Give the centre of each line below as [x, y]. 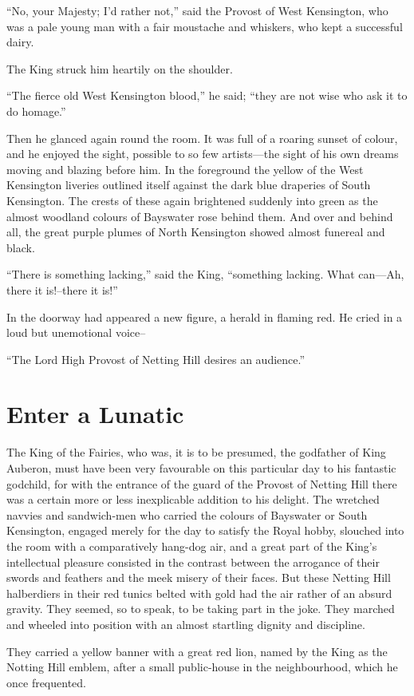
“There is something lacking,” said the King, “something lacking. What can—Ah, [205, 274]
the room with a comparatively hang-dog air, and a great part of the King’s [192, 546]
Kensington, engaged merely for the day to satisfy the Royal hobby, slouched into [205, 530]
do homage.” [36, 111]
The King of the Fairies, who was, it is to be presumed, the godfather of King [196, 452]
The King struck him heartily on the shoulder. [120, 68]
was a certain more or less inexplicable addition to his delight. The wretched [193, 499]
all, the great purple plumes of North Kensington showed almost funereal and [196, 232]
